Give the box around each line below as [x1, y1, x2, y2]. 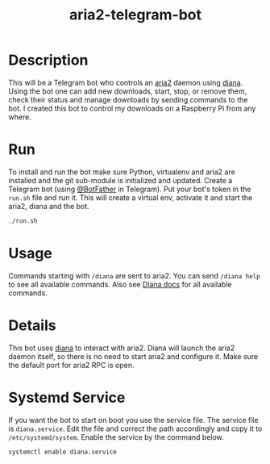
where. [8, 111, 32, 122]
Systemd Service [8, 388, 126, 407]
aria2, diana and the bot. [8, 201, 90, 211]
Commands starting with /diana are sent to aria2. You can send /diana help [8, 270, 260, 280]
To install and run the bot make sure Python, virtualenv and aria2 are [8, 167, 235, 177]
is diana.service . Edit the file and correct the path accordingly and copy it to [8, 424, 263, 433]
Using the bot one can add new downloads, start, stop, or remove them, [8, 86, 247, 96]
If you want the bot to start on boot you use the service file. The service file [8, 415, 260, 424]
